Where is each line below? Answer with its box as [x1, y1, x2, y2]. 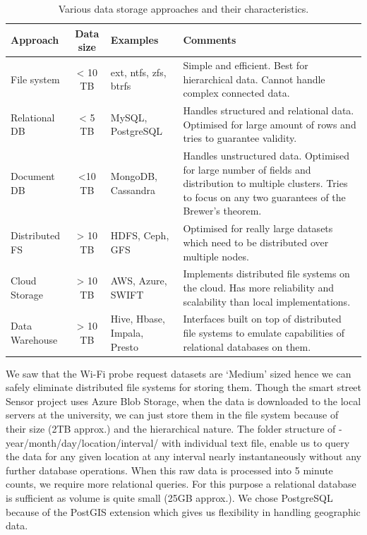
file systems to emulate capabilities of [183, 325, 344, 339]
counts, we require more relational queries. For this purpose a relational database [6, 476, 356, 491]
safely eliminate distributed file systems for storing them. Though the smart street [6, 380, 362, 395]
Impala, [110, 325, 144, 339]
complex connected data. [183, 85, 290, 100]
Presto [110, 339, 139, 354]
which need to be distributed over [183, 234, 329, 249]
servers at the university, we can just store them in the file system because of [6, 407, 339, 422]
